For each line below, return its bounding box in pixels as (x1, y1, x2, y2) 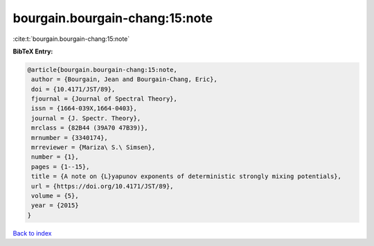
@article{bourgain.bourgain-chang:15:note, (27, 66, 178, 73)
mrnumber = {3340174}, (31, 134, 109, 141)
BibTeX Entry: (12, 47, 53, 55)
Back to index (12, 229, 52, 237)
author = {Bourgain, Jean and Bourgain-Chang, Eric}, (31, 76, 217, 83)
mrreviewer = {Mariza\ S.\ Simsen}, (31, 143, 156, 152)
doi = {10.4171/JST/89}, (31, 85, 116, 93)
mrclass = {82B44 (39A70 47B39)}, (31, 124, 148, 132)
